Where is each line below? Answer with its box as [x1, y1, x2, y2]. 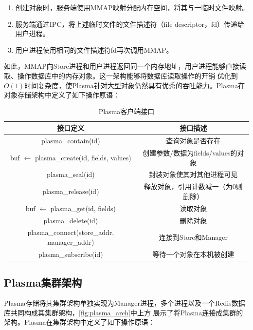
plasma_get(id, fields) [50, 203, 116, 213]
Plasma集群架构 [4, 275, 82, 290]
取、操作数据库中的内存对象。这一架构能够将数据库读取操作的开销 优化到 [4, 70, 238, 80]
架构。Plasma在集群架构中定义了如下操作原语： [4, 317, 155, 327]
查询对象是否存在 [166, 136, 221, 146]
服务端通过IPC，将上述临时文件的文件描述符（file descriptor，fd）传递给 [15, 19, 244, 29]
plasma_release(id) [42, 186, 99, 196]
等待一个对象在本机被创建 [152, 249, 235, 259]
